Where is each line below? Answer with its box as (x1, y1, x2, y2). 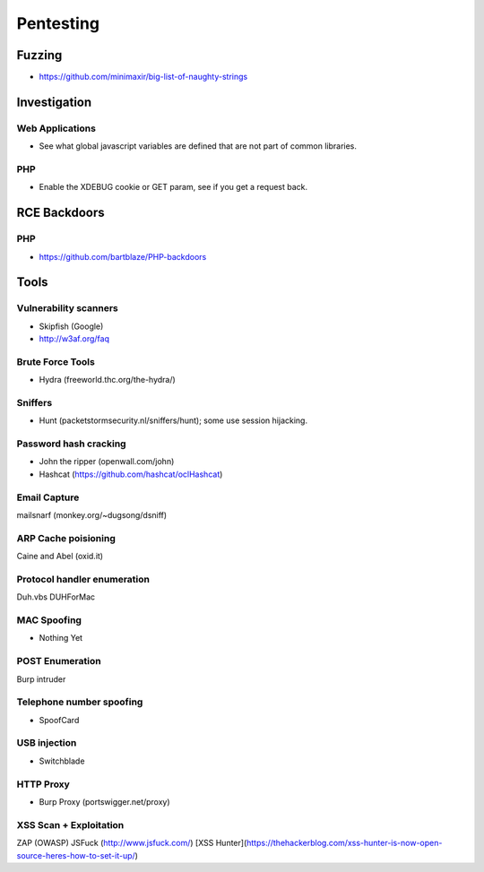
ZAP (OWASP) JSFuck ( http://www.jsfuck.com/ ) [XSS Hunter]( (16, 838, 247, 849)
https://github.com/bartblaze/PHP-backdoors (39, 251, 207, 262)
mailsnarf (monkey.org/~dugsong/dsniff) (16, 510, 168, 521)
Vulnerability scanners (16, 302, 118, 315)
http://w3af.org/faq (39, 333, 109, 344)
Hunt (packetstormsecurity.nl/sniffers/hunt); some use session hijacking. (39, 415, 308, 426)
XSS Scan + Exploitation (16, 818, 125, 831)
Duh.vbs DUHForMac (16, 591, 96, 602)
